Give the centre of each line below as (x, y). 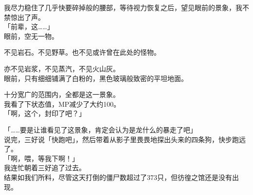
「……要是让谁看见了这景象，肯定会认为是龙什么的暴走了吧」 (100, 129)
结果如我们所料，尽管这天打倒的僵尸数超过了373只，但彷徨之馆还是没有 (118, 177)
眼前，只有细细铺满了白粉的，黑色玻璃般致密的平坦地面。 (96, 78)
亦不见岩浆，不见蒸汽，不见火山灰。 (62, 68)
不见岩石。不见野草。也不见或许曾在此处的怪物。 (82, 52)
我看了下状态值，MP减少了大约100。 (62, 104)
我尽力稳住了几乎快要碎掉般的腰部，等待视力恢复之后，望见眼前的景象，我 (123, 7)
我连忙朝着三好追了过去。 (45, 168)
